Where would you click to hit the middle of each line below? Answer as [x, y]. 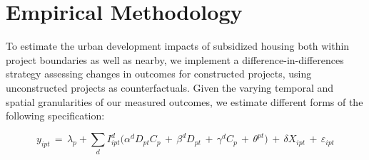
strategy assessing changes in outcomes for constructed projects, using [159, 74]
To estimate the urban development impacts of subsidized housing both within [178, 46]
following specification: [55, 116]
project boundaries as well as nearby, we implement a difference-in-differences [175, 59]
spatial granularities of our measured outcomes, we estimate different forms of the [184, 101]
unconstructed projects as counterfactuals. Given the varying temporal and [170, 87]
